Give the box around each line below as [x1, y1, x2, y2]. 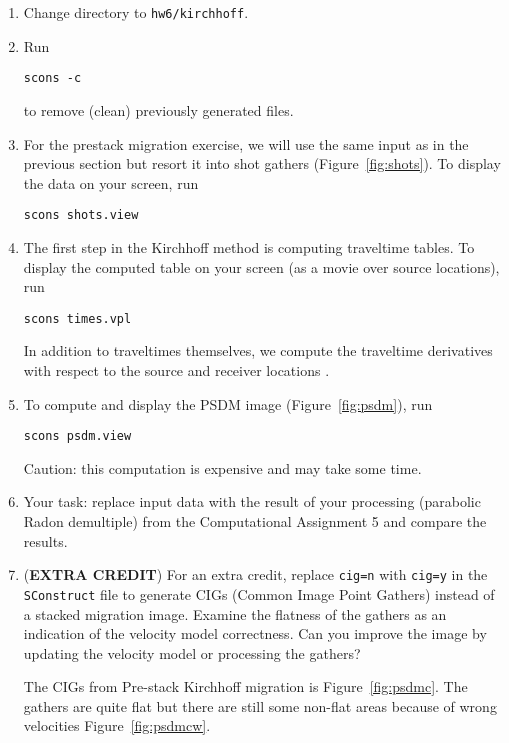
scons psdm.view [23, 429, 132, 444]
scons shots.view [23, 208, 139, 223]
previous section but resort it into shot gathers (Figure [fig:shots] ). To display [23, 153, 501, 174]
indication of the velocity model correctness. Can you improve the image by [23, 623, 487, 644]
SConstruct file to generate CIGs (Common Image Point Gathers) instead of [23, 583, 495, 604]
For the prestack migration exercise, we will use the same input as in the [23, 133, 469, 154]
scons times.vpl [23, 311, 132, 326]
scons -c [23, 71, 82, 86]
